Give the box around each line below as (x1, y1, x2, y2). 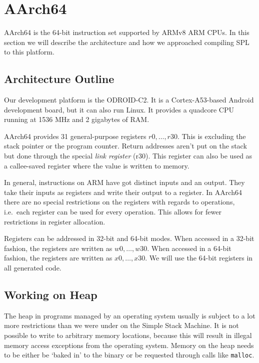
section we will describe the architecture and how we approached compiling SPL (4, 36, 249, 47)
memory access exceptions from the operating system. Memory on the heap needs (4, 339, 254, 350)
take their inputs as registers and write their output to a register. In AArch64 (4, 186, 242, 197)
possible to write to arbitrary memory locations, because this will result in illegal (4, 330, 252, 340)
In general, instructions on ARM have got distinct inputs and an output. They (4, 177, 245, 187)
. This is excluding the (177, 130, 246, 141)
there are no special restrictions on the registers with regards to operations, (4, 196, 235, 207)
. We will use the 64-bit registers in (145, 252, 253, 263)
